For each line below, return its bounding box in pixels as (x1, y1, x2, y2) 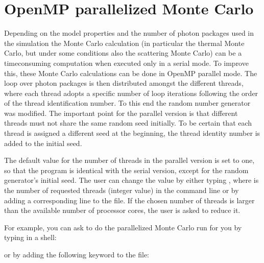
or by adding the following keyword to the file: (4, 249, 149, 259)
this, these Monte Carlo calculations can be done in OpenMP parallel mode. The (4, 67, 257, 78)
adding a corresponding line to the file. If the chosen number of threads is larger (4, 195, 255, 205)
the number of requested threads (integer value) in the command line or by (4, 185, 239, 196)
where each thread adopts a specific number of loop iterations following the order (4, 87, 258, 98)
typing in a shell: (4, 232, 57, 243)
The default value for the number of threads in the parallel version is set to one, (4, 155, 255, 165)
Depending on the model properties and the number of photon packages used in (4, 28, 254, 38)
